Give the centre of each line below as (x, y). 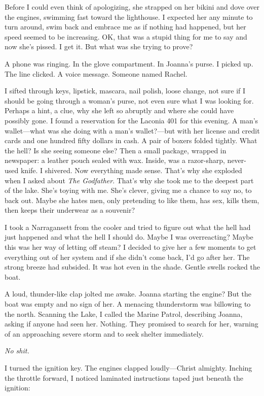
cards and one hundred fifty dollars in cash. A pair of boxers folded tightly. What (131, 140)
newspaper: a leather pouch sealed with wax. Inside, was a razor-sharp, (115, 160)
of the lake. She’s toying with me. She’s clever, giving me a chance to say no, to (128, 190)
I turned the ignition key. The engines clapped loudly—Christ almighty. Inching (128, 368)
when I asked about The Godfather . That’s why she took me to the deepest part (129, 180)
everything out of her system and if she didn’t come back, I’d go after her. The (127, 257)
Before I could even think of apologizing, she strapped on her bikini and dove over (132, 7)
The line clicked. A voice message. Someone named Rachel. (96, 73)
